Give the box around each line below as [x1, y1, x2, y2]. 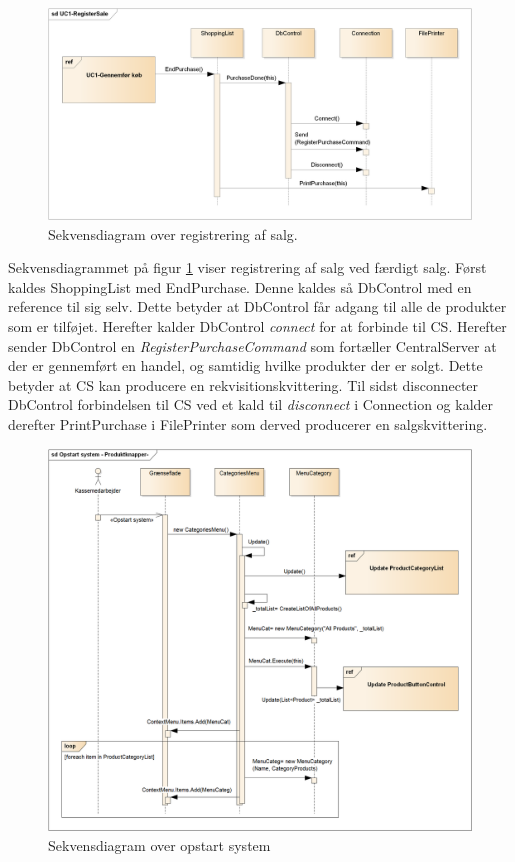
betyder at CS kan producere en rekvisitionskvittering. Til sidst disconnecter [8, 374, 479, 395]
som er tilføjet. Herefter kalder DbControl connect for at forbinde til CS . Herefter [8, 315, 507, 336]
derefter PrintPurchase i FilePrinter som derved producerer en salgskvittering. [8, 413, 488, 434]
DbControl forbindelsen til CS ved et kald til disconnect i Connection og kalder [8, 394, 494, 415]
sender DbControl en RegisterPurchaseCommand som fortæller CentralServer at [8, 335, 497, 356]
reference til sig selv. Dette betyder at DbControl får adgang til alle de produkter [8, 296, 507, 317]
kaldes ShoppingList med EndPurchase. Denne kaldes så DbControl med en [8, 276, 472, 297]
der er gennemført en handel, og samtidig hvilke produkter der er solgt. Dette [8, 355, 483, 376]
